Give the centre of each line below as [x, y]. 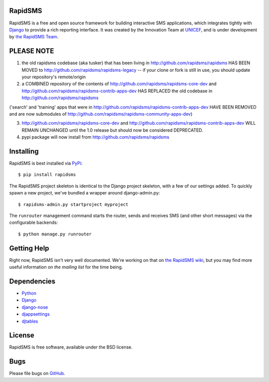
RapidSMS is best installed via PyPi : [46, 163]
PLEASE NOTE [32, 51]
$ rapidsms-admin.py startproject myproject [73, 204]
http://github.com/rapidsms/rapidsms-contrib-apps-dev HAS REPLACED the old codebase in [117, 91]
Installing [24, 151]
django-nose [35, 307]
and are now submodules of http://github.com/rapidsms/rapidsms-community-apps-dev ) [101, 114]
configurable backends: [34, 222]
